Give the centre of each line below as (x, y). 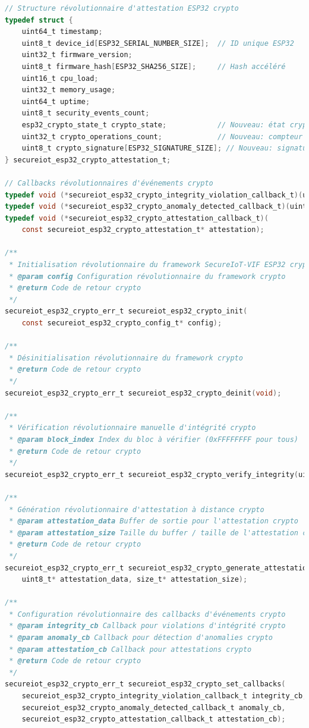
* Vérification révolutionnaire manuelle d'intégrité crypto (133, 428)
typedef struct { (39, 20)
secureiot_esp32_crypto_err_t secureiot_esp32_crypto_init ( (126, 311)
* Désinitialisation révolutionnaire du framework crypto (126, 358)
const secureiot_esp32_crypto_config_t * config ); (122, 323)
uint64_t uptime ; (56, 101)
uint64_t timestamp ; (62, 32)
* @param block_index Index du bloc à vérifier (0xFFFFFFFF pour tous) (154, 439)
